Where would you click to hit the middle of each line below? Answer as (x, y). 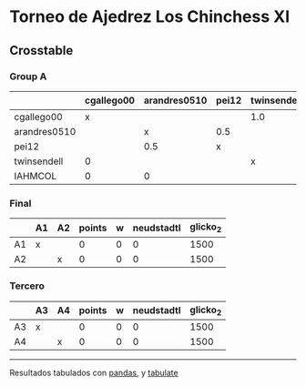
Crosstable (41, 51)
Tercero (27, 286)
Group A (28, 76)
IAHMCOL (36, 177)
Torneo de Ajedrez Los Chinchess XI (150, 17)
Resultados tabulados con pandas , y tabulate (94, 373)
